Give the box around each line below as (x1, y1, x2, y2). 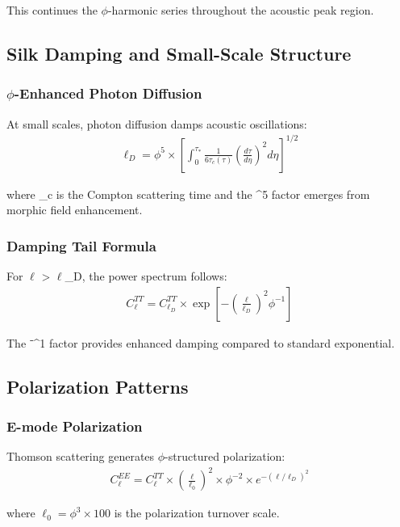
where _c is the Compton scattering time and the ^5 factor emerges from (6, 185, 370, 202)
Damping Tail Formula (6, 235, 156, 255)
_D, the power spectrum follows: (65, 268, 227, 285)
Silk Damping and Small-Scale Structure (6, 40, 352, 65)
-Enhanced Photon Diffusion (14, 83, 202, 103)
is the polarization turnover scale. (114, 504, 280, 521)
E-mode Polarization (6, 416, 143, 436)
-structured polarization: (165, 448, 285, 465)
